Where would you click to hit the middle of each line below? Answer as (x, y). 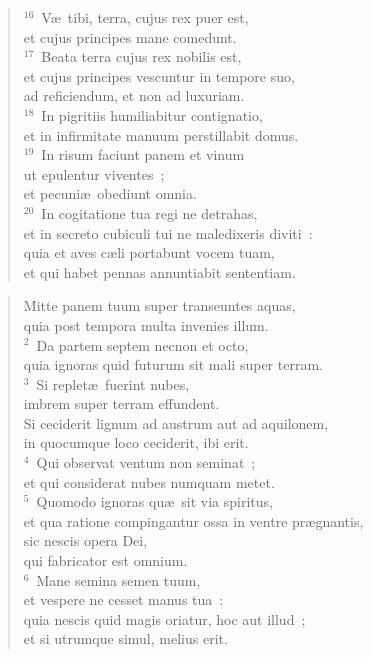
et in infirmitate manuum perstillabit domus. (161, 134)
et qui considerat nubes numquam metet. (149, 481)
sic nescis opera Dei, (85, 540)
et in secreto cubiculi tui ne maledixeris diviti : (168, 232)
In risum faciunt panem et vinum (143, 154)
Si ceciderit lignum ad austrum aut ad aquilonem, (176, 422)
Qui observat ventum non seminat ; (146, 462)
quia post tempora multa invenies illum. (146, 324)
